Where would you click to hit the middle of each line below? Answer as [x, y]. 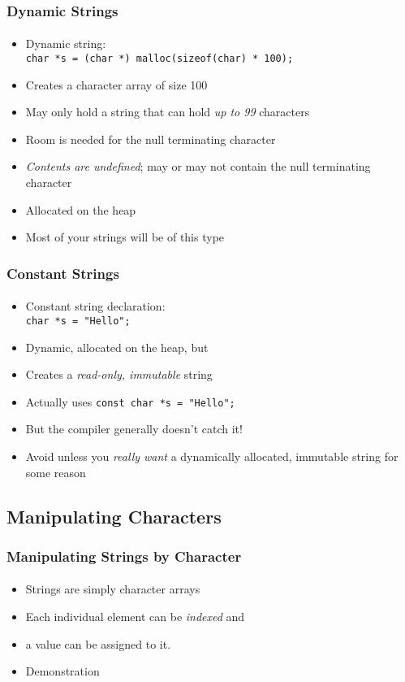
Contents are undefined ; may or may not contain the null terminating [198, 166]
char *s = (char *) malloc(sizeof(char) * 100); [159, 59]
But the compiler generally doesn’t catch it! [134, 429]
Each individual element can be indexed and [135, 616]
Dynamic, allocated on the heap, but [117, 347]
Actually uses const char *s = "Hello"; [130, 401]
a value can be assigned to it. [98, 643]
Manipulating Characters [114, 516]
